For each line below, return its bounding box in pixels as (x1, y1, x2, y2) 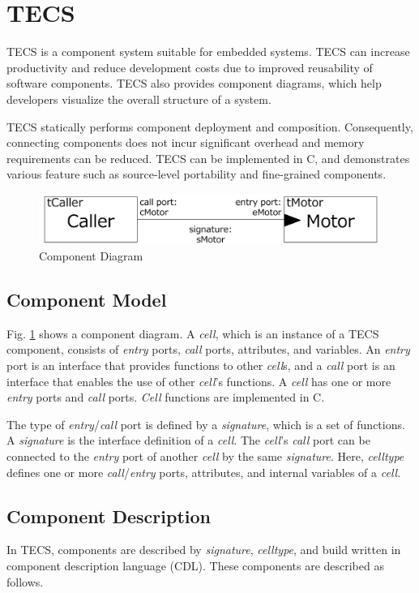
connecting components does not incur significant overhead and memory (6, 134, 365, 151)
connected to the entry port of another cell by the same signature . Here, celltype (6, 447, 404, 464)
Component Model (6, 286, 167, 312)
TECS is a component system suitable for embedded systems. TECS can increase (6, 43, 410, 60)
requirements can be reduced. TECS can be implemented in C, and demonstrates (6, 149, 410, 166)
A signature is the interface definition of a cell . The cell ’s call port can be (6, 432, 370, 449)
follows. (6, 573, 44, 590)
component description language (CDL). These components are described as (6, 556, 384, 574)
